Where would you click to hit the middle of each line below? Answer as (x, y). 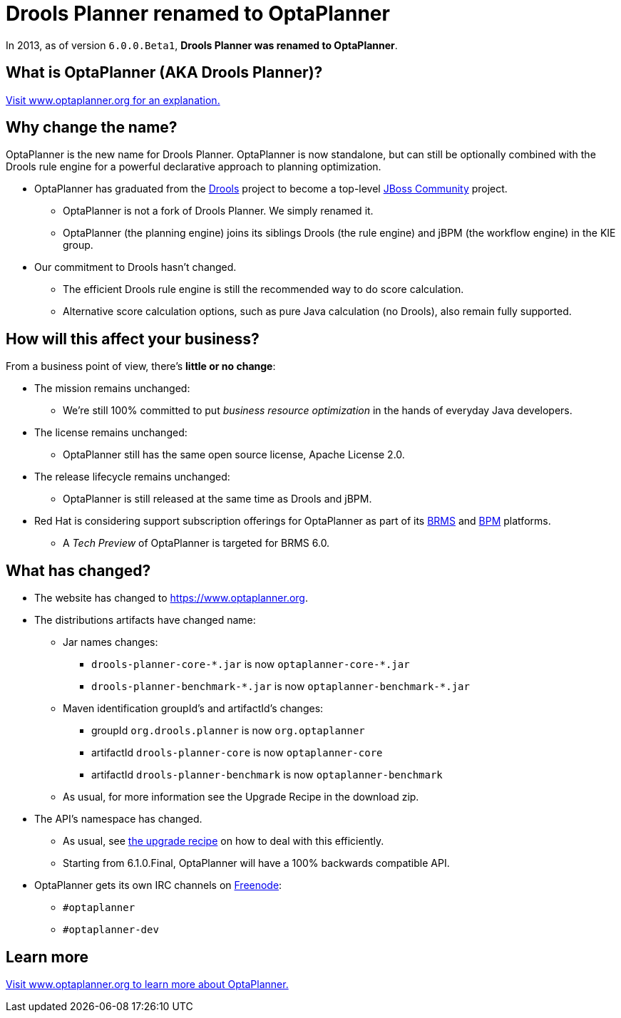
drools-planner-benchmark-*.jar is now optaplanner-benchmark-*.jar (281, 687)
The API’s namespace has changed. (118, 819)
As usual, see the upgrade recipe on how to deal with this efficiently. (224, 841)
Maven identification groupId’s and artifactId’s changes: (193, 709)
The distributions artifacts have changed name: (145, 620)
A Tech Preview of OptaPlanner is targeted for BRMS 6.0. (196, 543)
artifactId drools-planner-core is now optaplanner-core (237, 753)
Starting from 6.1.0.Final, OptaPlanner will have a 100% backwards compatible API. (256, 863)
